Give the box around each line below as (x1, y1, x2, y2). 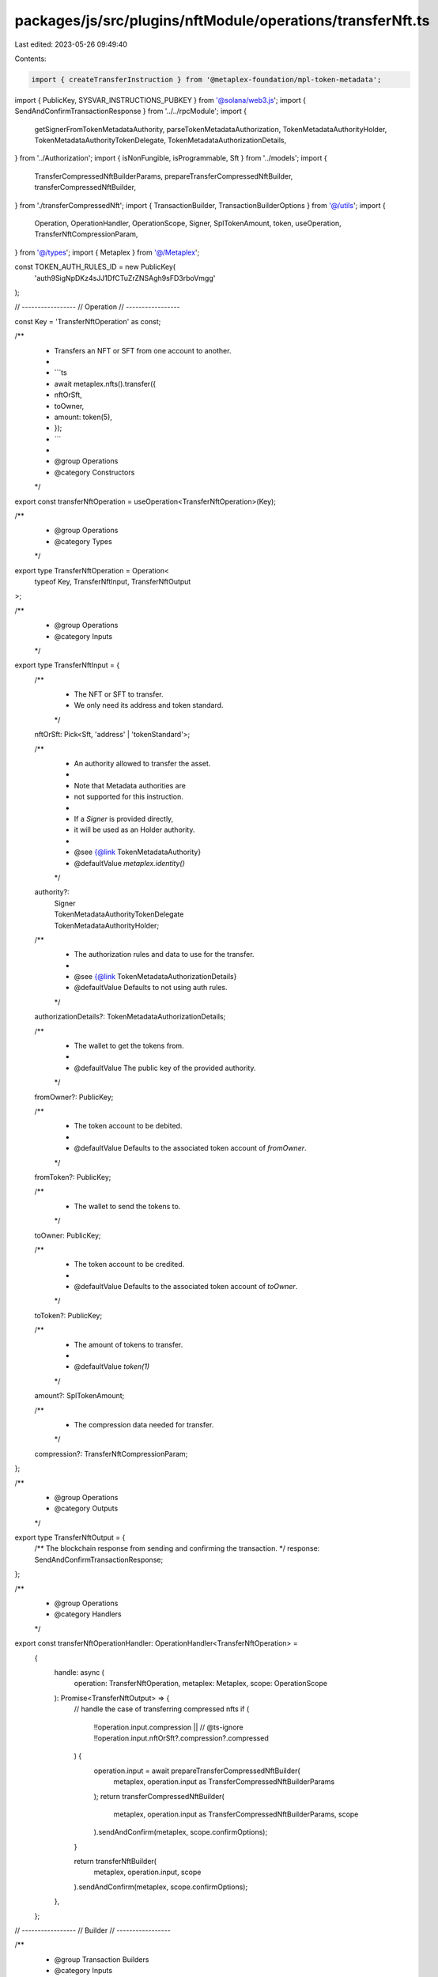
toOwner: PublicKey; (34, 1230, 102, 1240)
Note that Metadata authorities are (74, 781, 186, 790)
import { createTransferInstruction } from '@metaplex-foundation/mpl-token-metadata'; (31, 75, 382, 84)
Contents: (14, 54, 47, 63)
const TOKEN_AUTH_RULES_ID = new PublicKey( (14, 262, 176, 272)
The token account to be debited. (74, 1121, 183, 1131)
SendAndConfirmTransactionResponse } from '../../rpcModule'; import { (14, 107, 247, 116)
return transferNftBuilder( (74, 1857, 157, 1866)
